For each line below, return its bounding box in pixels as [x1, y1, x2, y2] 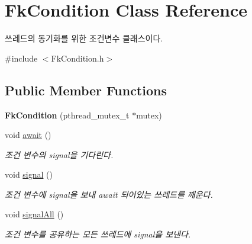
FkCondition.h [51, 52, 104, 64]
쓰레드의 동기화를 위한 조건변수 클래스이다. [5, 32, 163, 44]
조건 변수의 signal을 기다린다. [5, 148, 114, 160]
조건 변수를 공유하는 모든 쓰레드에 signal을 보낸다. [5, 228, 191, 240]
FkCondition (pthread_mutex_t [5, 108, 130, 121]
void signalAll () [5, 208, 64, 220]
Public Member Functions [5, 81, 167, 99]
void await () [5, 129, 51, 141]
